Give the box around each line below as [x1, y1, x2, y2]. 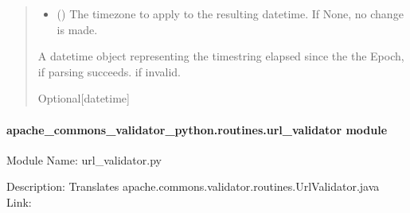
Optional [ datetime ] [37, 90, 130, 106]
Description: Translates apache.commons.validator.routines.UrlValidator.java [6, 178, 380, 195]
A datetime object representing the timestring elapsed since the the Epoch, [37, 48, 404, 64]
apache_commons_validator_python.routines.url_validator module [6, 121, 388, 137]
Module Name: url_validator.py [6, 151, 162, 168]
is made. [57, 21, 98, 37]
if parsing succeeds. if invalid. [37, 63, 181, 79]
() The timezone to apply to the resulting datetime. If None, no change [57, 6, 404, 21]
